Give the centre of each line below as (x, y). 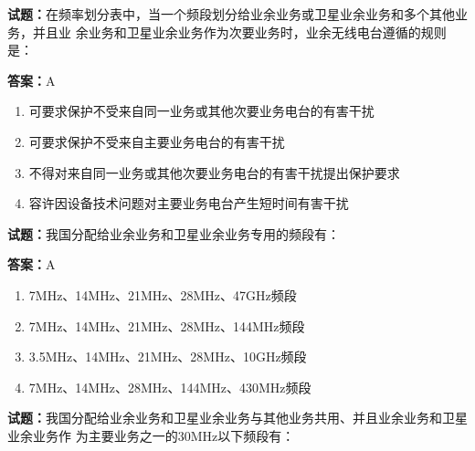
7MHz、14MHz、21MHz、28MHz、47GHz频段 (163, 294)
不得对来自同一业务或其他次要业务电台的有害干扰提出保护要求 (214, 172)
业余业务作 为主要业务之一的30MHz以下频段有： (151, 435)
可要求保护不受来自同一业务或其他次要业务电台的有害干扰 (201, 111)
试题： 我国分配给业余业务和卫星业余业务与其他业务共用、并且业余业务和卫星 (237, 418)
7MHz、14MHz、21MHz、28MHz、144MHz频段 (167, 325)
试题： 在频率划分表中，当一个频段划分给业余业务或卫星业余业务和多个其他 (231, 14)
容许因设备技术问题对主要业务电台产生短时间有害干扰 (189, 203)
